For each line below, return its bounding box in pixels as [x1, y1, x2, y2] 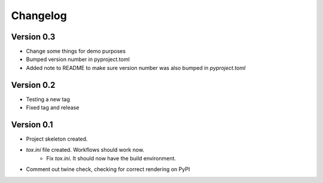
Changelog [11, 9, 67, 22]
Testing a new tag [26, 96, 70, 103]
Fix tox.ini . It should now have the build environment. [46, 154, 176, 161]
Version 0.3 [11, 32, 56, 42]
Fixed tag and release [26, 104, 80, 111]
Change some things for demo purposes [26, 48, 126, 55]
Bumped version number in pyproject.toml [26, 56, 130, 63]
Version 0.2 [11, 80, 56, 90]
